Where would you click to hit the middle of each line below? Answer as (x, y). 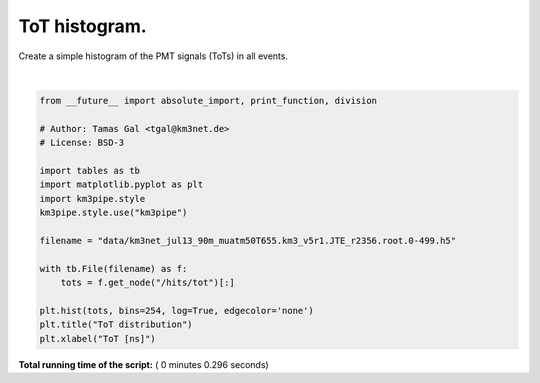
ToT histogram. (82, 26)
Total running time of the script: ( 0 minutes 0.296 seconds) (143, 364)
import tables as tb (89, 170)
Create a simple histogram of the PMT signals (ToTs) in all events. (153, 56)
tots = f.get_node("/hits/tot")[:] (147, 282)
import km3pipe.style (92, 198)
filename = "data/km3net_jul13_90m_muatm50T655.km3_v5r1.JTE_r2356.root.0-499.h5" (248, 240)
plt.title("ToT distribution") (116, 324)
